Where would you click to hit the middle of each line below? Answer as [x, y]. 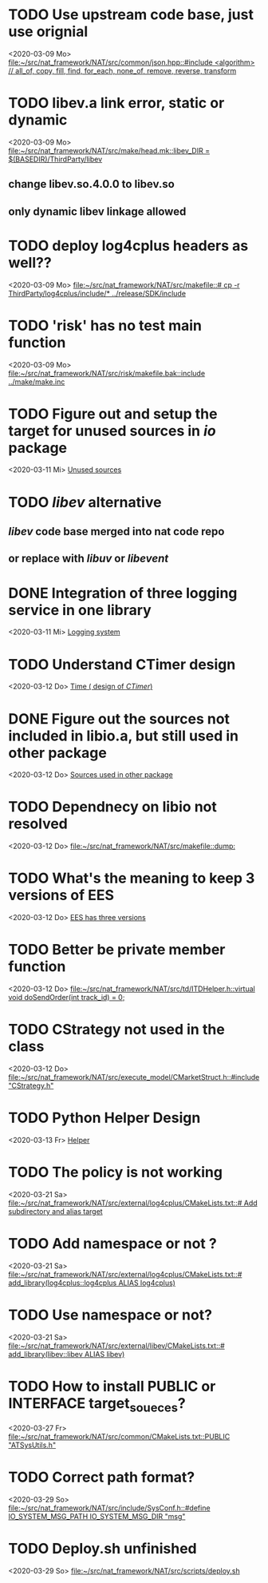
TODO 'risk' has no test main [105, 325]
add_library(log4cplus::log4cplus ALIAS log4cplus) [92, 1283]
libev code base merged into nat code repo [116, 532]
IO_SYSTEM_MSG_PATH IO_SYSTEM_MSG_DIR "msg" [97, 1517]
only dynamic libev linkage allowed [97, 211]
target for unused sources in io [112, 431]
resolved [38, 824]
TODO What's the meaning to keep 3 [132, 878]
